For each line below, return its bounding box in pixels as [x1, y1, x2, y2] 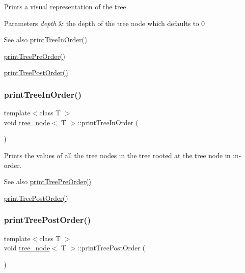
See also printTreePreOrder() [4, 176, 91, 187]
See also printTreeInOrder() [4, 34, 87, 45]
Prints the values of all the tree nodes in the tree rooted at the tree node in [4, 150, 231, 160]
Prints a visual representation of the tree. [4, 1, 128, 11]
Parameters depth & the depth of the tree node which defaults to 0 [4, 18, 205, 28]
